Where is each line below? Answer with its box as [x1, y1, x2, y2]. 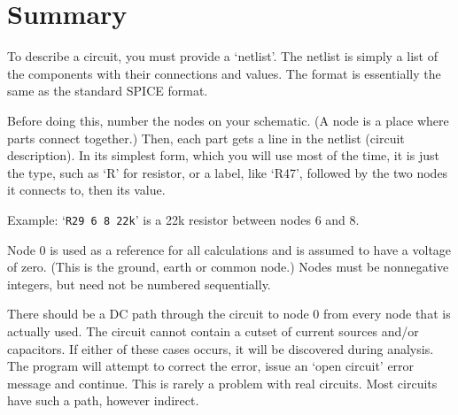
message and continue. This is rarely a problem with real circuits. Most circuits [7, 373, 438, 392]
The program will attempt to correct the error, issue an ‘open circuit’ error [7, 357, 415, 375]
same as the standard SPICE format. [7, 81, 208, 100]
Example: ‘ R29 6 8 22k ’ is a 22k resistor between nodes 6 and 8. [7, 210, 360, 228]
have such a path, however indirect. [7, 391, 199, 410]
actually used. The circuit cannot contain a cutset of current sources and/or [7, 321, 419, 340]
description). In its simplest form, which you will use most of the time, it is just [7, 146, 439, 165]
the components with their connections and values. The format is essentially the [7, 64, 441, 82]
